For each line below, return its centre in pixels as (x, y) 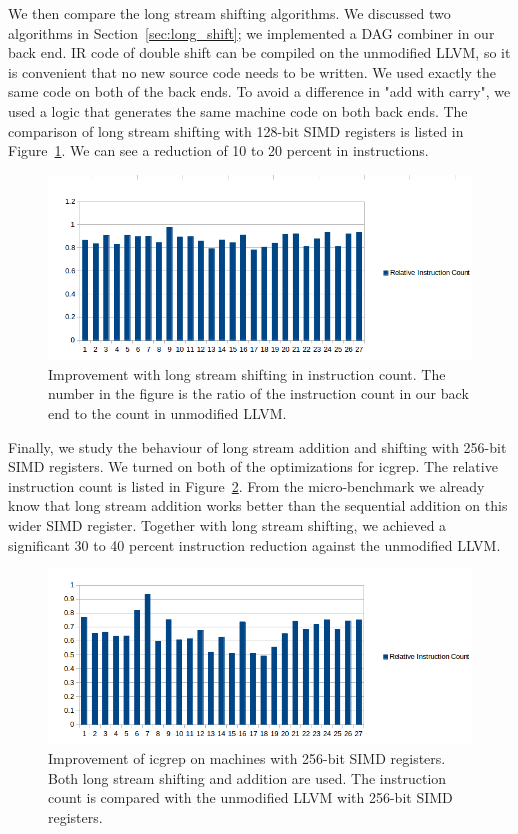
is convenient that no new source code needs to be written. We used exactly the (252, 71)
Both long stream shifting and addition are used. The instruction (247, 777)
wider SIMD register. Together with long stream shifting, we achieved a (227, 524)
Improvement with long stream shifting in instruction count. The (247, 373)
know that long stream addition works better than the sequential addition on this (258, 505)
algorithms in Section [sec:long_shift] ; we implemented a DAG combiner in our (251, 32)
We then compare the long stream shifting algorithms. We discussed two (229, 13)
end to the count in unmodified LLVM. (167, 412)
